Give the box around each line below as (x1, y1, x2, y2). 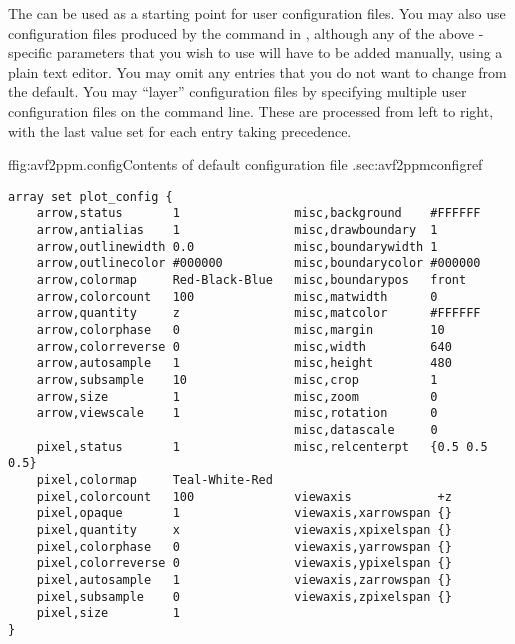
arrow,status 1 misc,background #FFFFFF (36, 206, 481, 221)
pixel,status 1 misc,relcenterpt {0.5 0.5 (36, 439, 488, 454)
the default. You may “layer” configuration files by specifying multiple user (8, 81, 467, 102)
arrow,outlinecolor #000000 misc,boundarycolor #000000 (36, 256, 481, 271)
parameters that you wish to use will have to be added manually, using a (56, 42, 503, 63)
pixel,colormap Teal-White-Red (36, 472, 273, 487)
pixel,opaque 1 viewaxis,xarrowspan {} (36, 506, 452, 521)
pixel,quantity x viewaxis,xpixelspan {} (36, 522, 452, 537)
